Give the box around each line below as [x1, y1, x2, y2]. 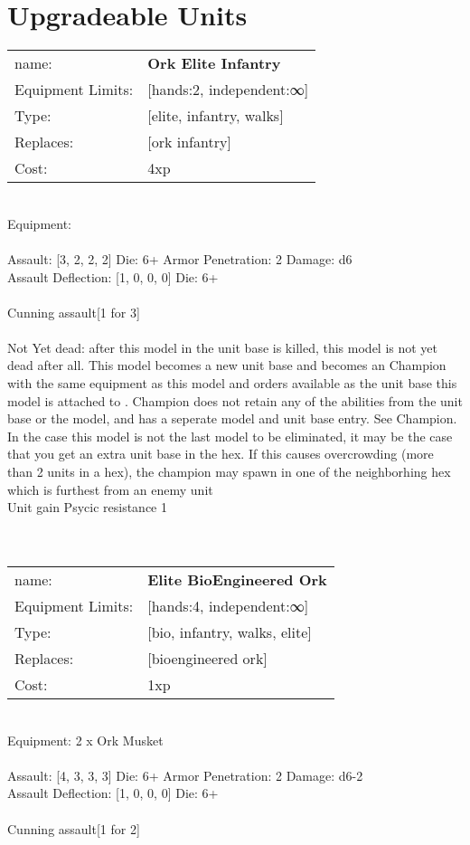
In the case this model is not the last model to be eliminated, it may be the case [7, 426, 453, 445]
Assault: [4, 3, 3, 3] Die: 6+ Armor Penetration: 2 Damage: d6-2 [7, 765, 363, 784]
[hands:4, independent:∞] [147, 595, 309, 616]
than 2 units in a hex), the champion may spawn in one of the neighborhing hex [7, 462, 451, 481]
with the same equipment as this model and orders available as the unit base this [7, 374, 457, 393]
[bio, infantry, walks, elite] [147, 622, 312, 642]
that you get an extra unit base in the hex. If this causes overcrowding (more [7, 444, 434, 463]
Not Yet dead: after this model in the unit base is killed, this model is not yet [7, 337, 438, 356]
